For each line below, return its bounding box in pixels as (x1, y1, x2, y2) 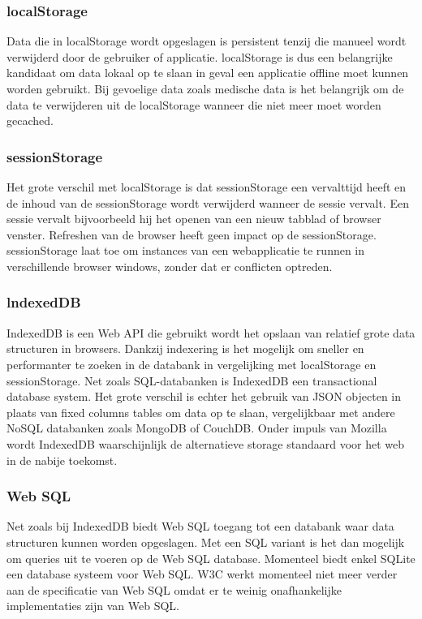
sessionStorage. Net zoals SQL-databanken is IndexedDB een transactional (6, 372, 377, 389)
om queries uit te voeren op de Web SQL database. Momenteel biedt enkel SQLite (6, 549, 416, 566)
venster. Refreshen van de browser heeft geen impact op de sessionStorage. (6, 226, 377, 243)
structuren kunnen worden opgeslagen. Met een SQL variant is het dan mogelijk (6, 533, 405, 550)
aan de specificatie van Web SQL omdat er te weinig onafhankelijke (6, 581, 342, 598)
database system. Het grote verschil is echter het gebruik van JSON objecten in (6, 388, 402, 405)
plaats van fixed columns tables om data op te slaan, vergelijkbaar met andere (6, 403, 395, 420)
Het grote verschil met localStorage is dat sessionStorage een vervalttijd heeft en (6, 178, 407, 195)
